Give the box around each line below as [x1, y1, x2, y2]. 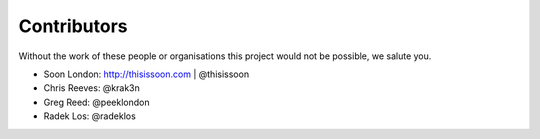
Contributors [18, 15, 129, 37]
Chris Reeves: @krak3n [43, 82, 140, 94]
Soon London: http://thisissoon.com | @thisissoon [43, 68, 250, 80]
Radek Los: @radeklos [43, 110, 137, 122]
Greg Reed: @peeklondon [43, 96, 150, 108]
